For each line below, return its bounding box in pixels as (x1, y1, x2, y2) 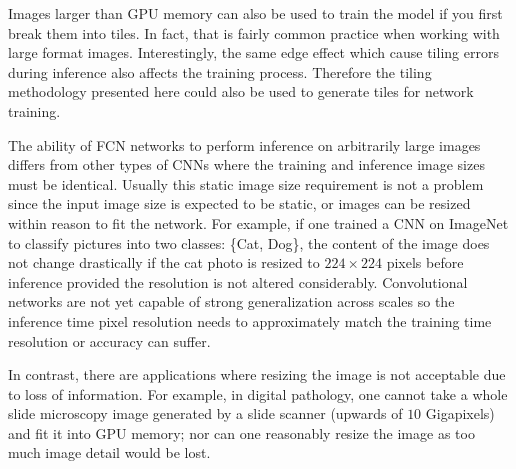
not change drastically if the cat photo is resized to (8, 252, 320, 273)
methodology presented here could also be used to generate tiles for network (8, 81, 474, 102)
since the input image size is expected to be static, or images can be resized (8, 193, 471, 214)
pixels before (386, 252, 464, 273)
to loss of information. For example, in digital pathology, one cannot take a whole (8, 383, 508, 404)
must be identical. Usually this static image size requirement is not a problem (8, 173, 484, 194)
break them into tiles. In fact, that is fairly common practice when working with (8, 22, 500, 43)
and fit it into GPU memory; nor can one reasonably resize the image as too (8, 422, 475, 443)
